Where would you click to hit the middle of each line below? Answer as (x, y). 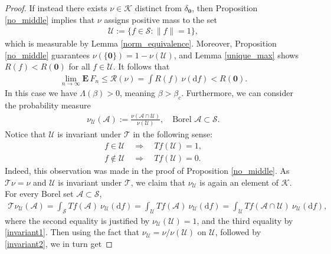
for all (79, 66)
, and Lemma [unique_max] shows (236, 55)
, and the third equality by (245, 220)
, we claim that (158, 182)
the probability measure (48, 105)
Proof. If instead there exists (56, 8)
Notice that (25, 134)
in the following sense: (173, 134)
